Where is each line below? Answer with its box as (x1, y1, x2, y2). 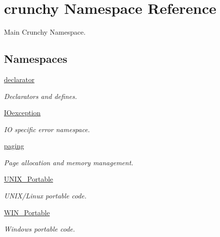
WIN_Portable (4, 207, 50, 217)
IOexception (4, 107, 41, 118)
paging (4, 141, 24, 151)
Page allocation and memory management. (4, 157, 133, 167)
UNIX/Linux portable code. (4, 190, 87, 201)
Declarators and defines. (4, 91, 77, 101)
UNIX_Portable (4, 174, 54, 184)
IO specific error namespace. (4, 124, 90, 134)
